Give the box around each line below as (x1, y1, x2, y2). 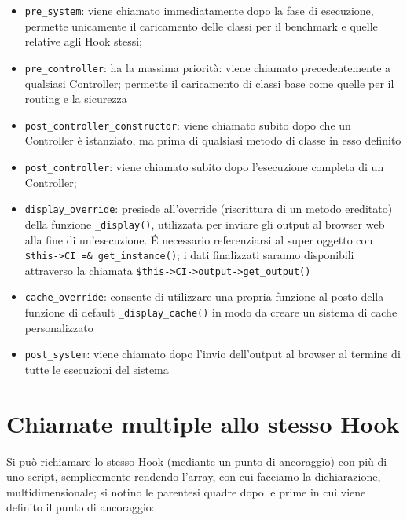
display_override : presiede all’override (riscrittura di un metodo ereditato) (24, 200, 393, 217)
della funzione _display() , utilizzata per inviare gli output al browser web (24, 215, 385, 232)
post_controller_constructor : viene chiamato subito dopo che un (24, 116, 351, 133)
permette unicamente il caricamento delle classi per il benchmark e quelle (24, 17, 378, 34)
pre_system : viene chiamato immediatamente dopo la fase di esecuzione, (24, 2, 374, 18)
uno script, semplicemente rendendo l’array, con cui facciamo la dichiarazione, (6, 468, 381, 485)
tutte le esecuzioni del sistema (24, 361, 169, 377)
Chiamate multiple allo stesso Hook (6, 407, 400, 439)
